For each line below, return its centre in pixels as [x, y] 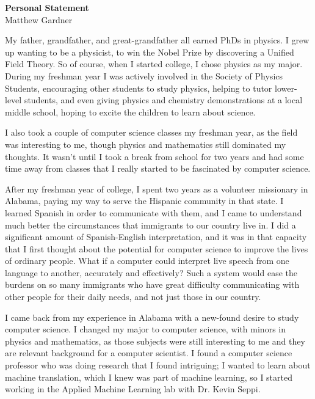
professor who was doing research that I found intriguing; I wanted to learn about [158, 365]
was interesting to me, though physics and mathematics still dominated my [146, 144]
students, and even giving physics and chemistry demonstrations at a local [163, 100]
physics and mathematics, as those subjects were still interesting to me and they [155, 341]
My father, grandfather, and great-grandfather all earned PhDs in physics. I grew [157, 40]
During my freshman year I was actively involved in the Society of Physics [144, 75]
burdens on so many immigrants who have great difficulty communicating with [152, 284]
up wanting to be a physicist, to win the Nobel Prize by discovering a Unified [150, 52]
